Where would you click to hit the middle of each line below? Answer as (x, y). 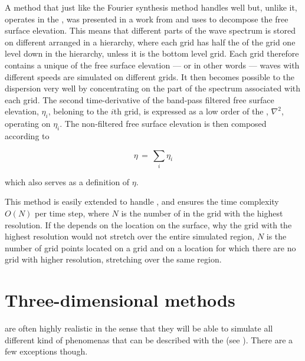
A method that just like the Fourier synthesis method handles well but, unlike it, (151, 7)
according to (27, 135)
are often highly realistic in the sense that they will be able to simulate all (139, 328)
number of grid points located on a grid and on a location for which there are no (150, 247)
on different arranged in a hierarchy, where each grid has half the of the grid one (150, 42)
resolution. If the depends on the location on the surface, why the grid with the (148, 224)
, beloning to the (78, 111)
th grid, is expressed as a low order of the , (191, 111)
